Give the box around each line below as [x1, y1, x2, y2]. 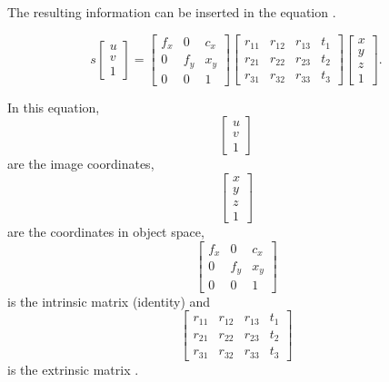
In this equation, [7, 97, 100, 116]
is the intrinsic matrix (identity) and [7, 291, 211, 310]
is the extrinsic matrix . [7, 359, 139, 378]
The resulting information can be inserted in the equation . [7, 3, 336, 21]
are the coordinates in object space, [7, 221, 204, 240]
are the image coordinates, [7, 154, 155, 173]
